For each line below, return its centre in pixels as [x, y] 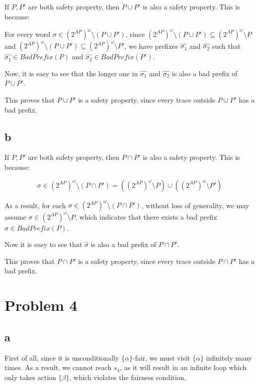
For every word [28, 34]
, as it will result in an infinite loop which [183, 367]
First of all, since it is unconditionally [62, 357]
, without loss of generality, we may [195, 205]
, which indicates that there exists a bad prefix [146, 216]
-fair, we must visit [161, 357]
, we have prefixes [151, 46]
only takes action [30, 377]
